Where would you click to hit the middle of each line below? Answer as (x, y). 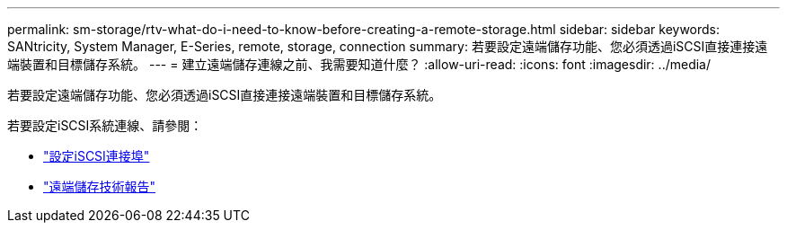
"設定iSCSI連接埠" (97, 156)
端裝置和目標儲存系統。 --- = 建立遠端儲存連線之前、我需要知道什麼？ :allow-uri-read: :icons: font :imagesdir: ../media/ (359, 64)
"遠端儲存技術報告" (100, 186)
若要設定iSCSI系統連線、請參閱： (105, 125)
